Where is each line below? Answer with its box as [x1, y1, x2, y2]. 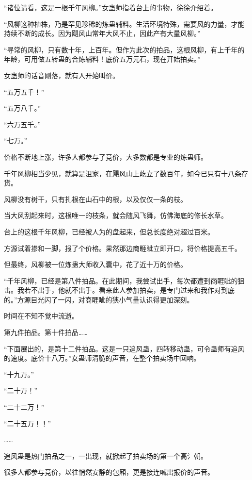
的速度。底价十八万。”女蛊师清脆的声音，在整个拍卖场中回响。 [4, 353, 201, 363]
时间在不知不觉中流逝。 [4, 311, 79, 321]
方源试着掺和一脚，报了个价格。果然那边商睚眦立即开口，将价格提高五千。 [4, 243, 241, 253]
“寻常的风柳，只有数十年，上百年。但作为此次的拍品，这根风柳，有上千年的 [4, 44, 245, 54]
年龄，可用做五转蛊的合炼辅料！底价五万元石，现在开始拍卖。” [4, 54, 201, 64]
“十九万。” [4, 369, 34, 379]
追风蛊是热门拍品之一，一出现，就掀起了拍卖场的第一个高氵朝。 [4, 450, 207, 461]
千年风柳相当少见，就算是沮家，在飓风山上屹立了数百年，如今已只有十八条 [4, 168, 241, 178]
